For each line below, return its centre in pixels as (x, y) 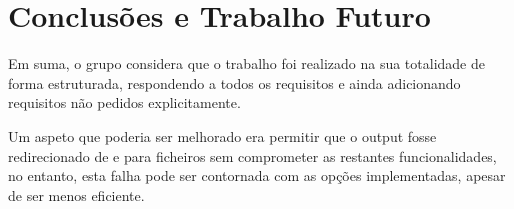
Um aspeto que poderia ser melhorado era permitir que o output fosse (222, 135)
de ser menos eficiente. (76, 194)
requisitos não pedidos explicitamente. (124, 102)
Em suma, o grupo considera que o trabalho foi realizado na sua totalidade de (246, 63)
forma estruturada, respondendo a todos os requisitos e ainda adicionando (234, 82)
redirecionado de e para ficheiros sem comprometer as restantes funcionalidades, (252, 155)
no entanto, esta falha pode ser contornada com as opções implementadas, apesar (257, 175)
